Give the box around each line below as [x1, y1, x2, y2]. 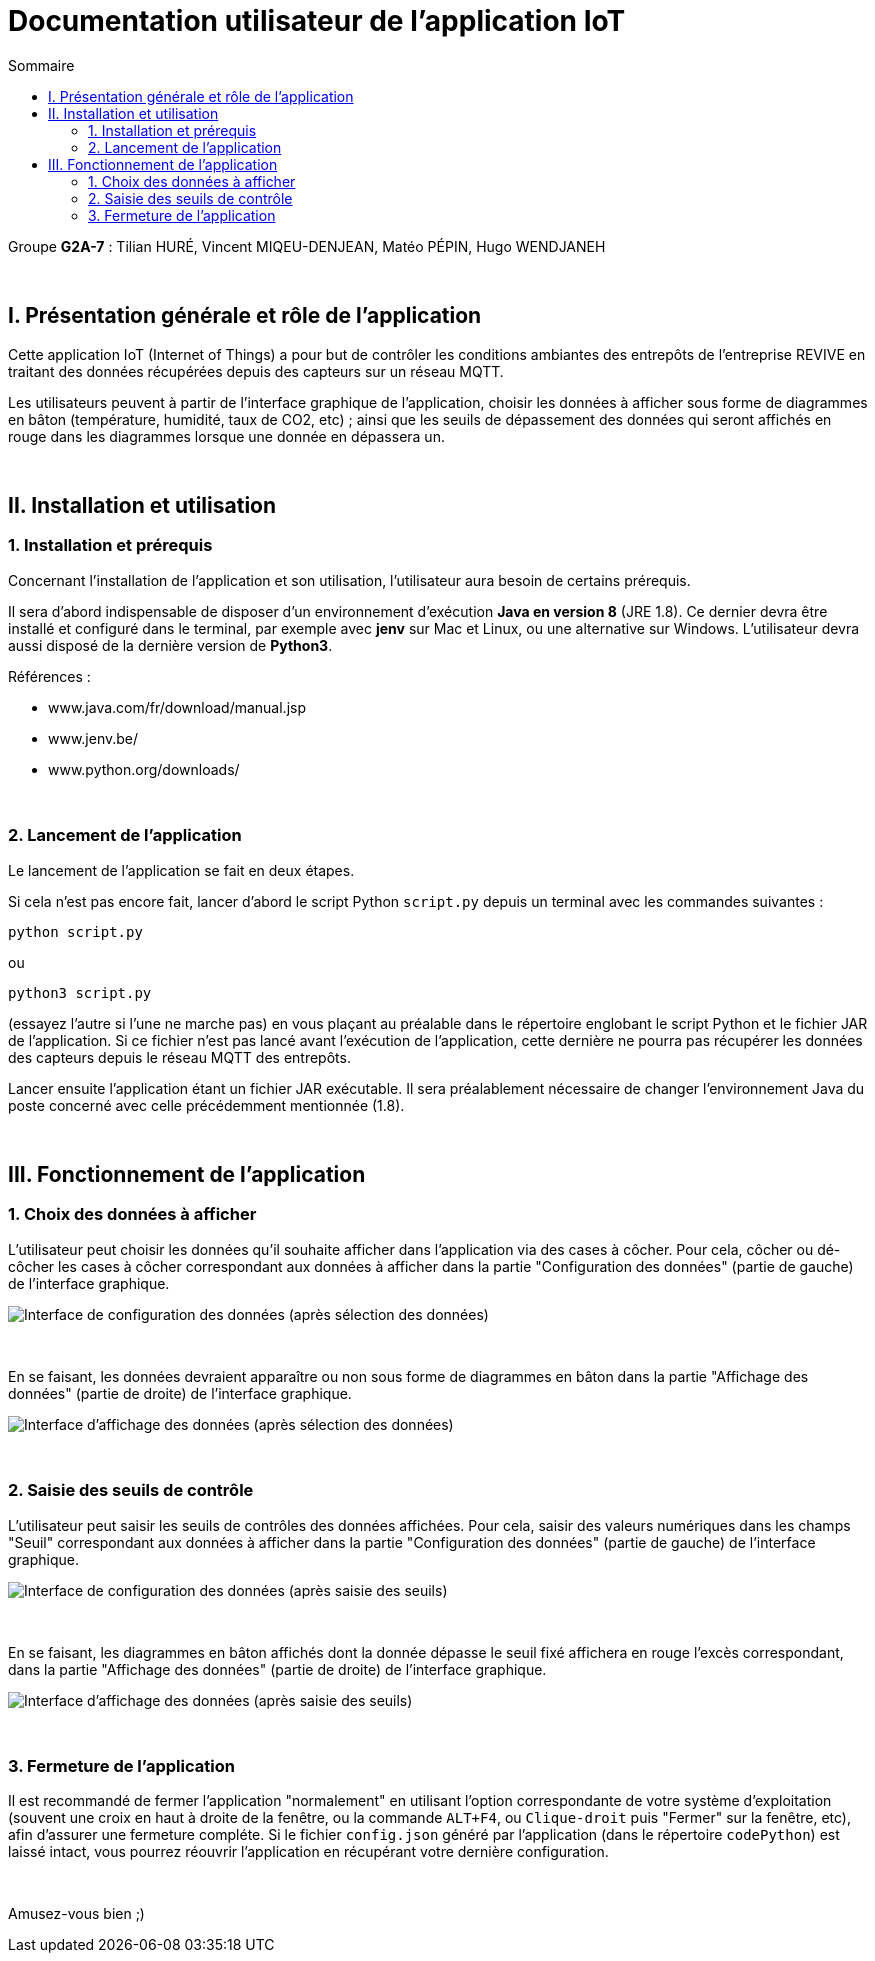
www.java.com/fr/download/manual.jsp [48, 698, 306, 716]
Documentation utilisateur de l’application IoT [8, 4, 626, 38]
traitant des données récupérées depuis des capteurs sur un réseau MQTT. [8, 362, 504, 380]
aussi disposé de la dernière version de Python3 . [8, 636, 333, 654]
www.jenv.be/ [48, 729, 139, 747]
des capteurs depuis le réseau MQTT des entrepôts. [8, 1048, 351, 1066]
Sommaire [8, 56, 75, 74]
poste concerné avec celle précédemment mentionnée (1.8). [8, 1096, 405, 1114]
